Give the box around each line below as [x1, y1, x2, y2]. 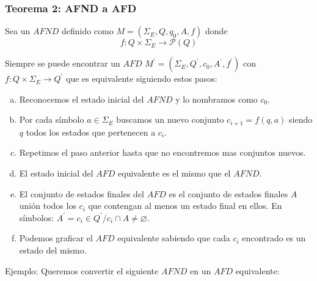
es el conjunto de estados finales [169, 187, 288, 200]
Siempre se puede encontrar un [5, 57, 120, 70]
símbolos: [19, 211, 54, 224]
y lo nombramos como [175, 92, 258, 105]
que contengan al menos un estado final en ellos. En [88, 199, 282, 212]
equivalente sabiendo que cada [117, 232, 230, 244]
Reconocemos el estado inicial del [19, 92, 144, 105]
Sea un [5, 24, 31, 37]
